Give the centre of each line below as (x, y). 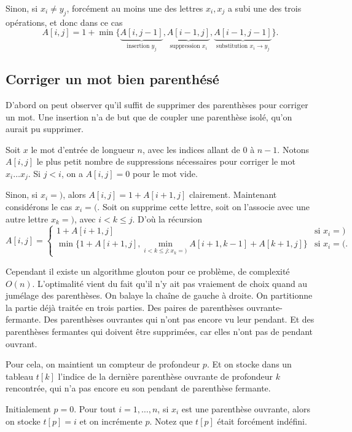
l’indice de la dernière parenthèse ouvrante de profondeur (166, 376)
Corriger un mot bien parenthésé (112, 79)
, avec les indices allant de (191, 149)
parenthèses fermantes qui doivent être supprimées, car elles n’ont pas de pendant (159, 331)
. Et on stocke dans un (249, 364)
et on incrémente (111, 421)
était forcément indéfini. (262, 421)
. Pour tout (95, 408)
